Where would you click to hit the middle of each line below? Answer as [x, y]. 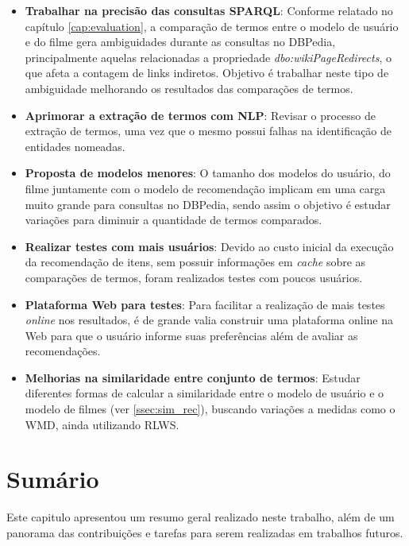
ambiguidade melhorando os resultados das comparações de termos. [189, 88]
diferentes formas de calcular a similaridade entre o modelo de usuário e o [204, 393]
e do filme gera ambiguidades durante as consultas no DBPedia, [180, 42]
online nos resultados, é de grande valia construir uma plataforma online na [209, 320]
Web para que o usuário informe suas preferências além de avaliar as [191, 335]
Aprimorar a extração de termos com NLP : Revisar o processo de [201, 115]
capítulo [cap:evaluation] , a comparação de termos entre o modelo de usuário [212, 26]
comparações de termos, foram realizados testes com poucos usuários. [194, 277]
